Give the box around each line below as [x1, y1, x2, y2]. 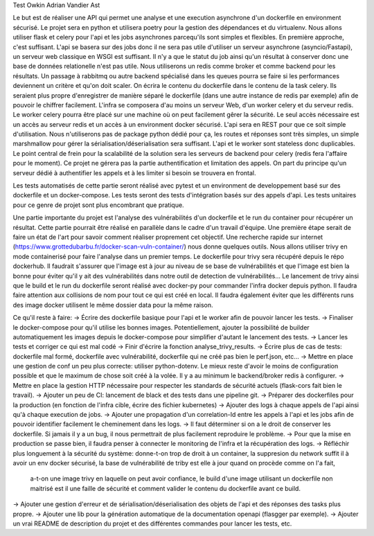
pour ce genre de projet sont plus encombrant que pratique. [12, 201, 184, 209]
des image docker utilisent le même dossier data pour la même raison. [12, 301, 214, 309]
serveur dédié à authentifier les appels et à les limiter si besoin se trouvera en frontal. [12, 168, 256, 177]
